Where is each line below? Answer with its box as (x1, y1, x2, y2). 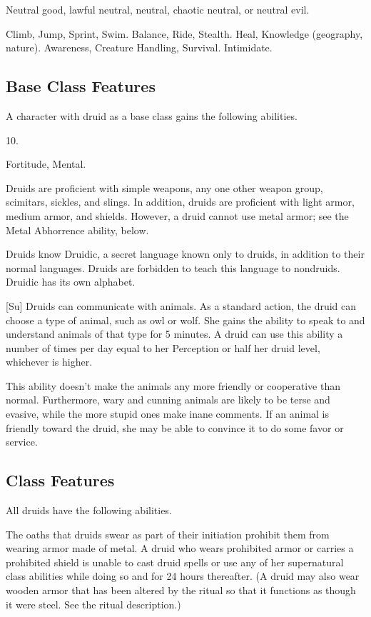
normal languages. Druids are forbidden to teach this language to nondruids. (6, 260, 340, 275)
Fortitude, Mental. (6, 156, 86, 171)
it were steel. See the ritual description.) (6, 596, 181, 611)
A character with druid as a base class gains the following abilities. (6, 108, 298, 123)
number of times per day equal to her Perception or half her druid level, (6, 340, 320, 355)
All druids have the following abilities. (6, 503, 172, 518)
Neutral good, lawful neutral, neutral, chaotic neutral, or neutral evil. (6, 2, 310, 16)
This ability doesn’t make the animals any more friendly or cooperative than (6, 378, 341, 393)
